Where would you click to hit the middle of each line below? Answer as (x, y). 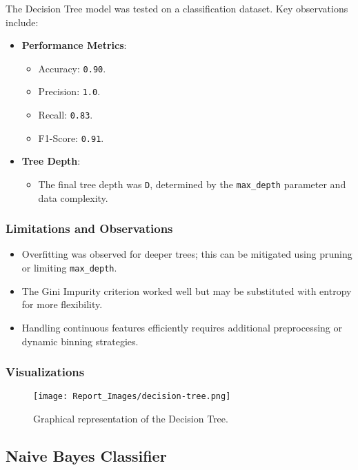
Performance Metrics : (74, 45)
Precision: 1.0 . (69, 91)
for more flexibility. (62, 304)
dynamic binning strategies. (80, 341)
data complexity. (73, 197)
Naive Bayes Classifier (86, 455)
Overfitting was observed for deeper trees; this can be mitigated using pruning (187, 254)
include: (22, 22)
